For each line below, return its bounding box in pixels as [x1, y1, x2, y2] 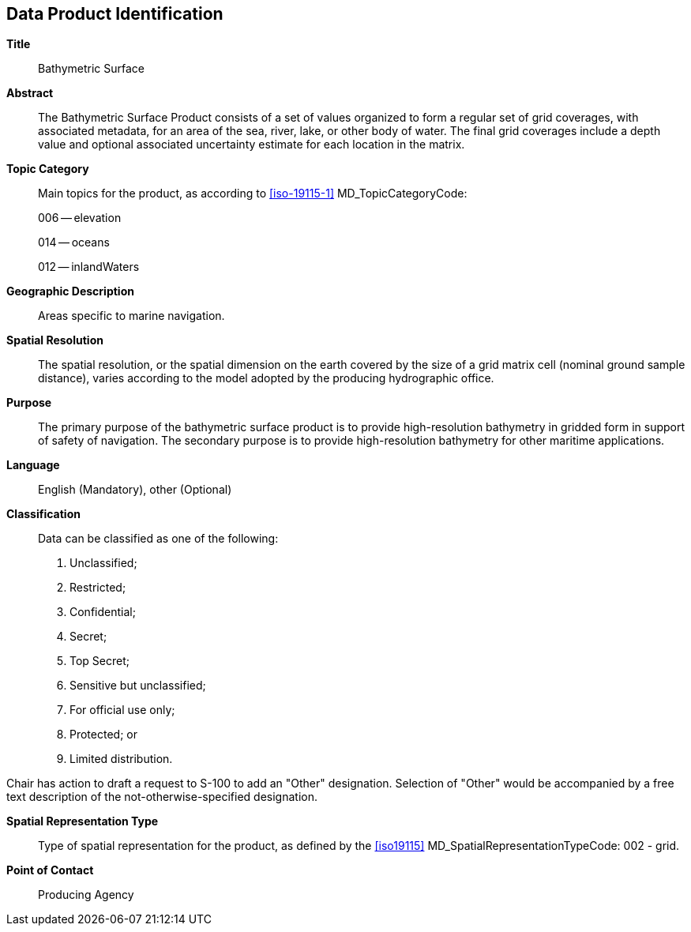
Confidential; [69, 605, 136, 619]
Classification [6, 507, 81, 521]
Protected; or [69, 727, 137, 742]
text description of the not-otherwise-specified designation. [6, 790, 317, 804]
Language [6, 458, 60, 472]
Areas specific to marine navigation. [38, 309, 225, 323]
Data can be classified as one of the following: [38, 532, 279, 546]
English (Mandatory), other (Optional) [38, 483, 232, 497]
